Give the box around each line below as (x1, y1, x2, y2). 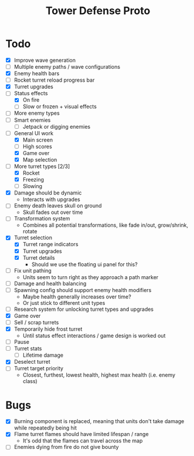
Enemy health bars (13, 70, 60, 77)
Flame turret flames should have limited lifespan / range (13, 431, 149, 438)
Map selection (22, 156, 57, 163)
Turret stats (13, 345, 42, 352)
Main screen (22, 136, 53, 143)
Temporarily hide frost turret (13, 326, 83, 333)
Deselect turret (13, 358, 50, 366)
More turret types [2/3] (13, 163, 70, 170)
